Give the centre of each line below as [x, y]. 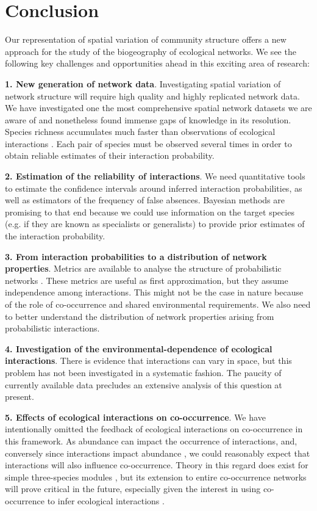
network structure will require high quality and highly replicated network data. [152, 96]
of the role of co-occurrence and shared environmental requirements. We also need [158, 304]
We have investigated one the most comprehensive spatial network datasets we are [158, 108]
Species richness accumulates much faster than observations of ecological [140, 132]
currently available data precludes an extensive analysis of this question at [144, 384]
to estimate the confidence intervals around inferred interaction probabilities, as [154, 188]
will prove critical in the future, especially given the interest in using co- [140, 489]
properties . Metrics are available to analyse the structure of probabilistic [143, 268]
